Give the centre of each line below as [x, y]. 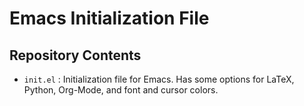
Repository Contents [75, 55]
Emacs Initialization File [109, 18]
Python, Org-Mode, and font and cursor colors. [121, 90]
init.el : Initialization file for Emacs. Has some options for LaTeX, [159, 79]
